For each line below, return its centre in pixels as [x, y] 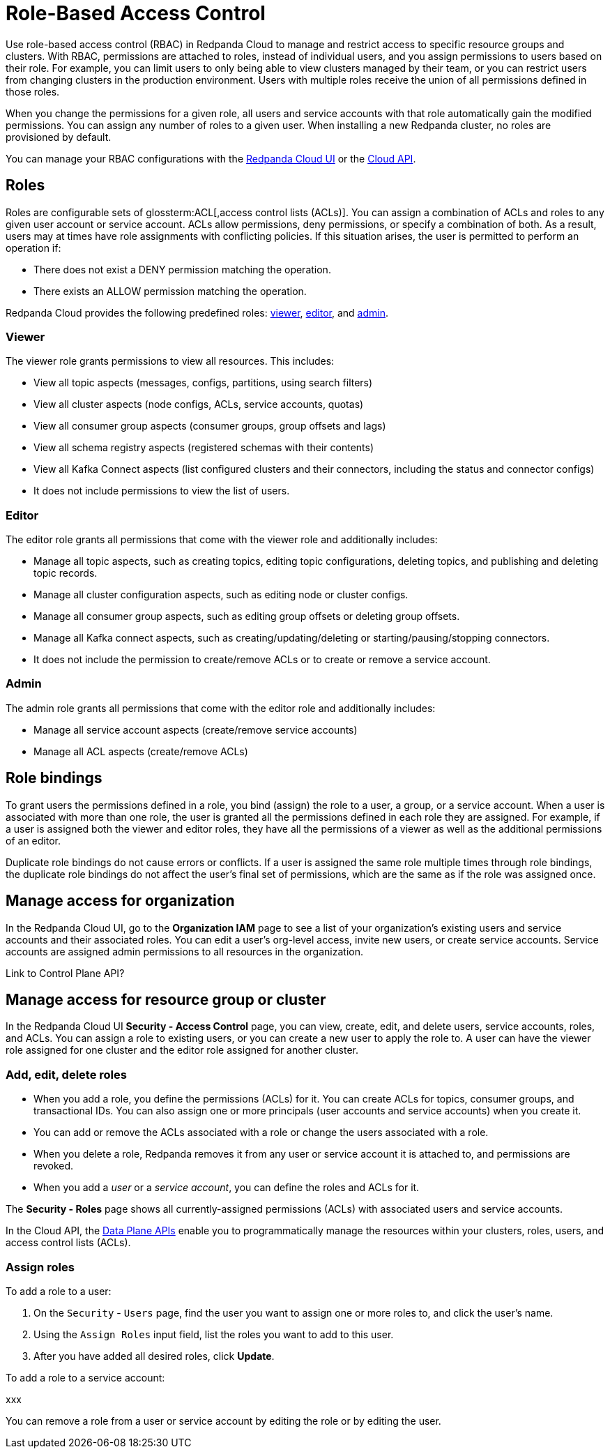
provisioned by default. [59, 137]
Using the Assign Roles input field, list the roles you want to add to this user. [214, 1334]
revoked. [54, 1166]
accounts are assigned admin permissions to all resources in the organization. [184, 951]
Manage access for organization [120, 901]
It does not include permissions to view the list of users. [162, 491]
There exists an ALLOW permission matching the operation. [170, 291]
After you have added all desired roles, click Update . [154, 1356]
